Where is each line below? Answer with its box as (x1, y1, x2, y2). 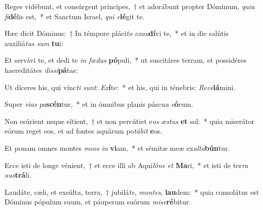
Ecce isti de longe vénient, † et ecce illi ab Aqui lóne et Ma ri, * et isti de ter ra (5, 159, 248, 170)
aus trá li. (5, 170, 31, 180)
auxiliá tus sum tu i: (5, 37, 63, 48)
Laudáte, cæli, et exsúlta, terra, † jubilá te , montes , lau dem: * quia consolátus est (5, 186, 259, 197)
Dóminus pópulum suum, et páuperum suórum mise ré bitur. (5, 196, 191, 207)
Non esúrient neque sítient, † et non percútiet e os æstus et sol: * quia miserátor (5, 115, 255, 126)
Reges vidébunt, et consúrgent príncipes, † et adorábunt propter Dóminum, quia (5, 1, 255, 11)
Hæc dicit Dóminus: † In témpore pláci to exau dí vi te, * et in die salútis (5, 28, 229, 38)
